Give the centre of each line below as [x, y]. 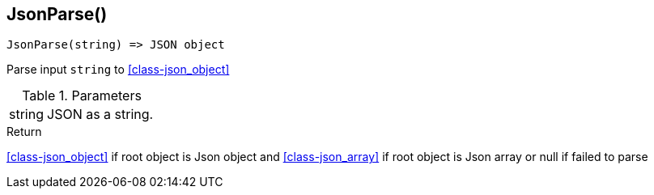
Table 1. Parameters [82, 96]
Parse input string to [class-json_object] [118, 70]
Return [24, 132]
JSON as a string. [100, 114]
